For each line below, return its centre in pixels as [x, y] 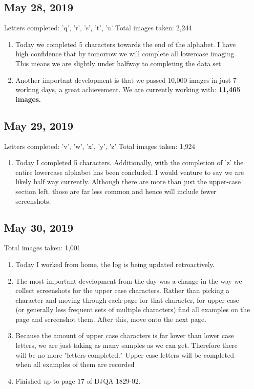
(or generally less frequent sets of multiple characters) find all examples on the [133, 309]
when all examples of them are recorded [75, 364]
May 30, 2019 [39, 227]
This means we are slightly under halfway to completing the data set [118, 63]
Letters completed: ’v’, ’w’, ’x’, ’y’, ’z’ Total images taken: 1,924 [100, 146]
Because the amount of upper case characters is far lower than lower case [125, 335]
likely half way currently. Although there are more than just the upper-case [128, 182]
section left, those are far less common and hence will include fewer [116, 191]
